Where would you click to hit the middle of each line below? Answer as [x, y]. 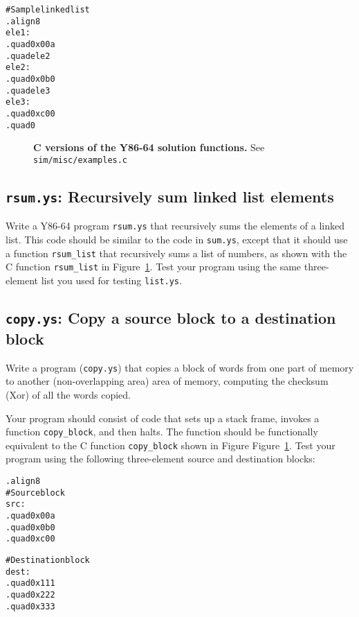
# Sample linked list [48, 10]
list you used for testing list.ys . [111, 280]
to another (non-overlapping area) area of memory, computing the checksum [167, 381]
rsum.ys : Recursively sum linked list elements [170, 196]
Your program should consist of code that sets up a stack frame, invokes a [163, 418]
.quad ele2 [28, 56]
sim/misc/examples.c [81, 160]
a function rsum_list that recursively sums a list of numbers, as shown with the [176, 253]
